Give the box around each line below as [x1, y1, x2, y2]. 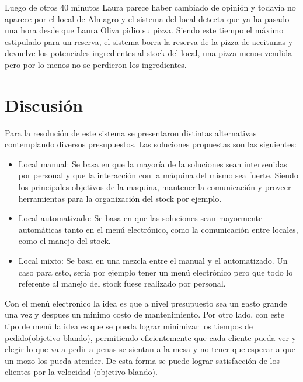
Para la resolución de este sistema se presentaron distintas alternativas [5, 126, 257, 139]
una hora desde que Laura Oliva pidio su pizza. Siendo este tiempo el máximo [5, 24, 284, 36]
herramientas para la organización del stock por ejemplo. [18, 192, 222, 204]
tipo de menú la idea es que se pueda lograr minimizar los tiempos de [5, 320, 253, 332]
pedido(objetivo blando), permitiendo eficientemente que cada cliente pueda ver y [5, 331, 297, 343]
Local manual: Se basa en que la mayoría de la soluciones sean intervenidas [18, 157, 287, 170]
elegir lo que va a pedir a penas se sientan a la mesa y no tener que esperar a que [5, 343, 295, 355]
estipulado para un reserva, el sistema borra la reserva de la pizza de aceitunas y [5, 35, 293, 47]
